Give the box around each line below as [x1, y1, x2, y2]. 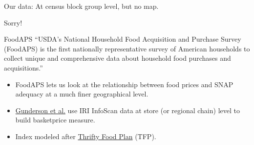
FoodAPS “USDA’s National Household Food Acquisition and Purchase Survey [4, 34, 241, 44]
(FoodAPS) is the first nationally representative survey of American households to [4, 43, 250, 53]
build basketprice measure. [15, 115, 95, 125]
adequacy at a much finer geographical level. [15, 89, 148, 99]
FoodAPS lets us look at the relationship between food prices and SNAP [15, 79, 233, 89]
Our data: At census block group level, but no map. [4, 1, 159, 11]
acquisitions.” [4, 62, 43, 72]
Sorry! [4, 17, 22, 27]
